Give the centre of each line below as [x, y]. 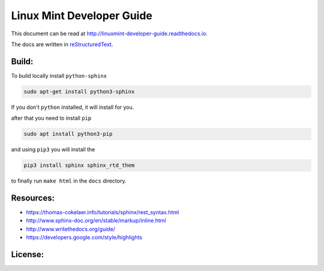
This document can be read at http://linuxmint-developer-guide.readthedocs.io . [109, 34]
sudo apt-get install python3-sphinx [79, 92]
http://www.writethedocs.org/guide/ [70, 229]
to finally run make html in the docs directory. [69, 181]
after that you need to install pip [51, 118]
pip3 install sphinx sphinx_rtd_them [79, 165]
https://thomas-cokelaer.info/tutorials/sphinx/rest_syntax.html [103, 212]
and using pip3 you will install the [53, 150]
